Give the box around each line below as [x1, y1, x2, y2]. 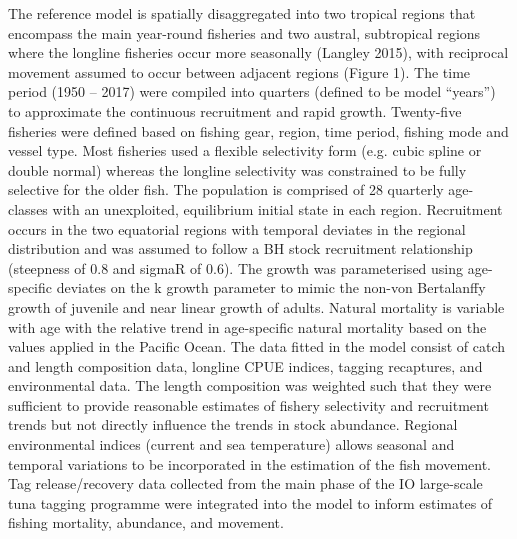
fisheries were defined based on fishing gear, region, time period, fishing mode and [8, 120, 509, 141]
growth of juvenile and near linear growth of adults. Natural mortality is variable [8, 296, 505, 317]
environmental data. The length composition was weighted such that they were [8, 375, 492, 396]
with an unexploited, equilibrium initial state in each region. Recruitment [52, 198, 503, 219]
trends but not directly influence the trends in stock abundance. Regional [8, 414, 458, 435]
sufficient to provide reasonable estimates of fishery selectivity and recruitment [8, 394, 489, 415]
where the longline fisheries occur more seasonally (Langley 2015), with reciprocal [8, 42, 509, 63]
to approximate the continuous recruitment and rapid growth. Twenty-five [8, 100, 462, 121]
